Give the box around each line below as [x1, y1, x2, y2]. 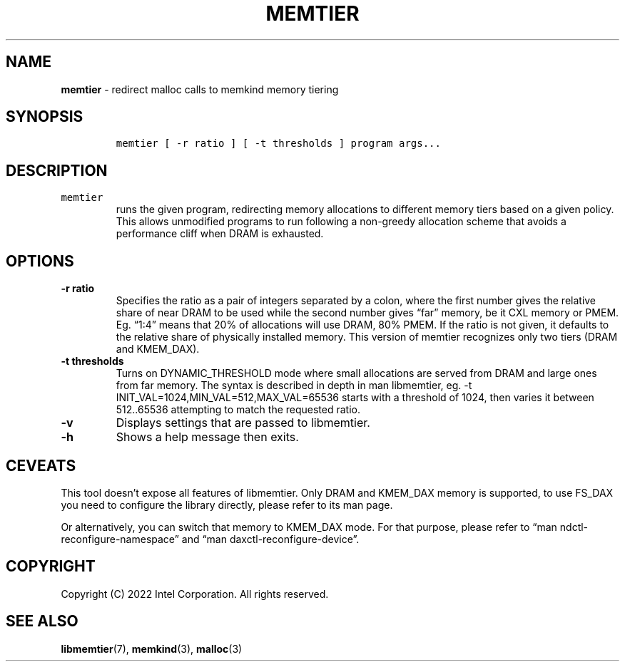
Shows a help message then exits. [116, 430, 299, 445]
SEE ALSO [6, 612, 78, 631]
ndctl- [559, 520, 589, 533]
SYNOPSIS [6, 108, 83, 126]
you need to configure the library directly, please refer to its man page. [61, 498, 393, 511]
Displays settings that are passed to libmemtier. [116, 415, 370, 430]
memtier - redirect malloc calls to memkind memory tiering [61, 83, 339, 95]
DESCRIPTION [6, 161, 108, 180]
